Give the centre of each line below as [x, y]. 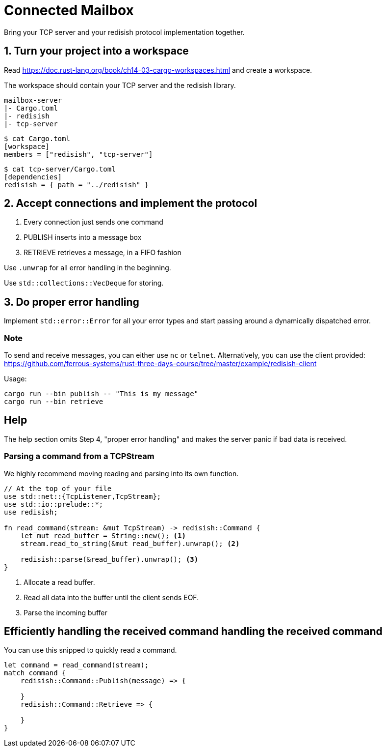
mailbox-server [33, 100]
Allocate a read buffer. [59, 582]
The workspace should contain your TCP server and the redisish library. [120, 85]
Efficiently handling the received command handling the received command [193, 632]
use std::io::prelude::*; [54, 504]
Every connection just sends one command [93, 222]
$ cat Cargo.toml [37, 138]
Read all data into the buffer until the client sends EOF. [111, 597]
